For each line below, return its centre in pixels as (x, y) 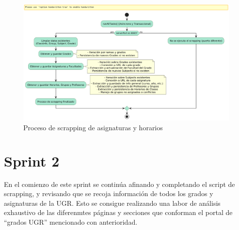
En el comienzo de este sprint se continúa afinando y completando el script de (119, 184)
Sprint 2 (32, 161)
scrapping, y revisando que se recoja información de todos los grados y (109, 193)
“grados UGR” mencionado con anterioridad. (71, 222)
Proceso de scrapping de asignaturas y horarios (93, 127)
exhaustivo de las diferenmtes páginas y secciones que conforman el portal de (118, 212)
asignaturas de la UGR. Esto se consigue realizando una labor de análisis (112, 203)
